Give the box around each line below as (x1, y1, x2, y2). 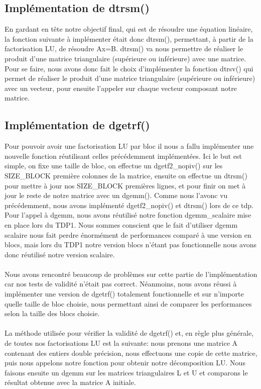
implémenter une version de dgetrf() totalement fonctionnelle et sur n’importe (5, 288, 244, 299)
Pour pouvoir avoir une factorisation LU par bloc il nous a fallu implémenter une (5, 141, 254, 151)
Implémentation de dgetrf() (5, 117, 150, 133)
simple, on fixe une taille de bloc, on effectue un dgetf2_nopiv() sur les (5, 160, 223, 171)
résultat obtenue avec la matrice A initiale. (5, 377, 136, 387)
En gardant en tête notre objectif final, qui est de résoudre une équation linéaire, (5, 24, 253, 34)
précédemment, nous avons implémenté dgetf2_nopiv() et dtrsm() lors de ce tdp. (5, 200, 253, 210)
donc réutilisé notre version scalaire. (5, 249, 115, 259)
